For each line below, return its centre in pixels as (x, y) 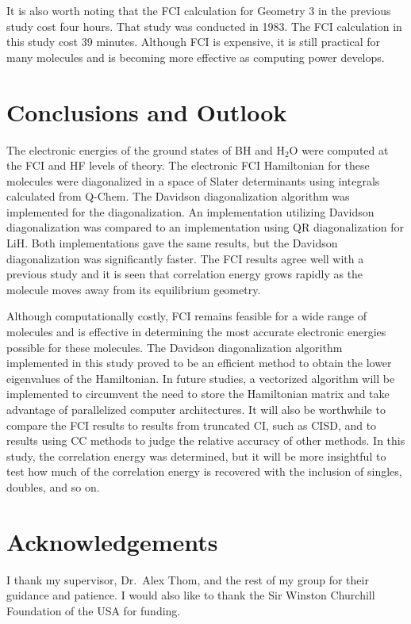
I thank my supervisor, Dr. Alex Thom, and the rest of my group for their (188, 579)
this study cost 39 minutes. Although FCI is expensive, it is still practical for (194, 42)
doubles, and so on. (53, 486)
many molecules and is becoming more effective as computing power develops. (196, 57)
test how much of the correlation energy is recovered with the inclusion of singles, (204, 471)
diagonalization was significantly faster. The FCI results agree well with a (185, 258)
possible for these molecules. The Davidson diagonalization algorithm (175, 347)
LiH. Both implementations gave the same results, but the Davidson (172, 243)
